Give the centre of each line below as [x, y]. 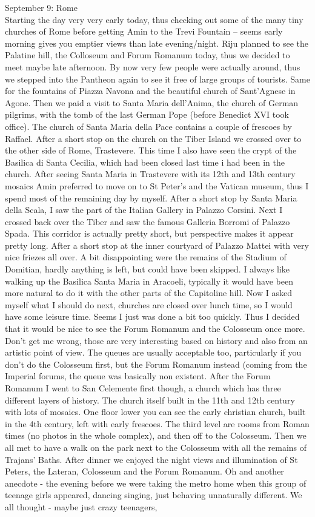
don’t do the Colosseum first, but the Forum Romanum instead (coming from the [156, 364]
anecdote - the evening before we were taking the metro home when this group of [156, 483]
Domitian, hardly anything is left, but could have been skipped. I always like [147, 269]
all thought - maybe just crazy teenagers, [81, 506]
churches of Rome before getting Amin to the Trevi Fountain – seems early [144, 31]
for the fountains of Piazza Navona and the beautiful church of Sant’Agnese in [150, 91]
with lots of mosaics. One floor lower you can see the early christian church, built [155, 412]
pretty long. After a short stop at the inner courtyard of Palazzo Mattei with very [157, 245]
